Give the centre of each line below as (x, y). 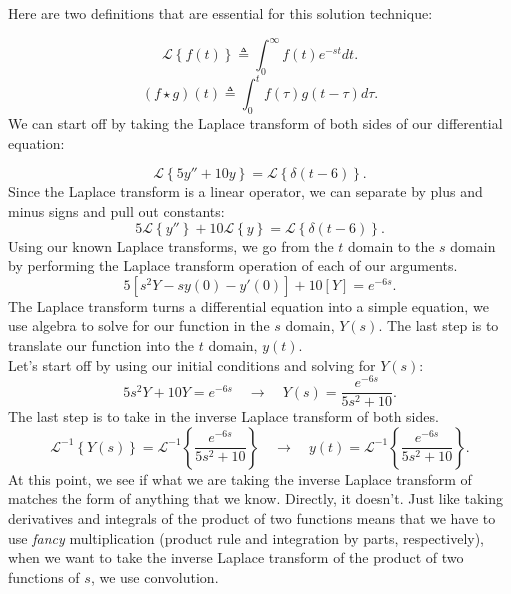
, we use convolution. (154, 576)
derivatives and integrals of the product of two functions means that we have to (252, 518)
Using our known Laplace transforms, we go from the (171, 245)
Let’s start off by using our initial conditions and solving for (192, 364)
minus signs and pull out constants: (116, 210)
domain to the (391, 245)
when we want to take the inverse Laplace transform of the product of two (236, 557)
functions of (44, 576)
